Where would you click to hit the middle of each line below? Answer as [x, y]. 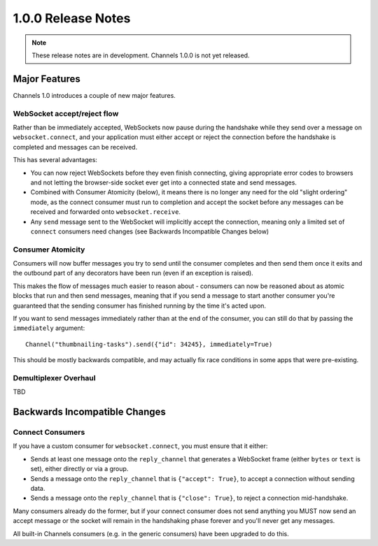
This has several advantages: [55, 160]
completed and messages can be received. [75, 147]
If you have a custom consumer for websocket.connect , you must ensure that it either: [140, 446]
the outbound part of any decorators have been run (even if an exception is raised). [133, 273]
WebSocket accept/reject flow [66, 113]
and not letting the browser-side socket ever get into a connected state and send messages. [164, 182]
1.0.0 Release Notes [72, 18]
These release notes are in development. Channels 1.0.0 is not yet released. [141, 55]
